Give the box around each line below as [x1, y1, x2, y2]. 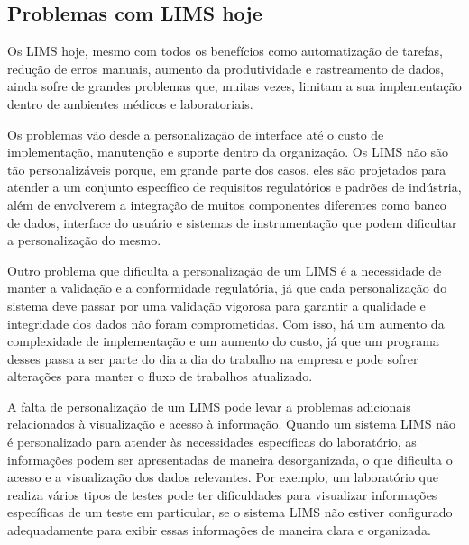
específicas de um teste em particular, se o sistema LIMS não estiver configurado [7, 503, 453, 522]
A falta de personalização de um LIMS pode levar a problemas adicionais [7, 396, 411, 415]
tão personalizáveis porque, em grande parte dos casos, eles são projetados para [7, 159, 446, 178]
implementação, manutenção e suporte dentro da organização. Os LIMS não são [7, 142, 448, 161]
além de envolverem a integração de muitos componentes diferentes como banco [7, 195, 446, 213]
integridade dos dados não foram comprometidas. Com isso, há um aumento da [7, 313, 445, 332]
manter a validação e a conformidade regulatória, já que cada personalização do [7, 278, 447, 297]
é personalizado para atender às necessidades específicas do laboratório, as [7, 432, 417, 451]
